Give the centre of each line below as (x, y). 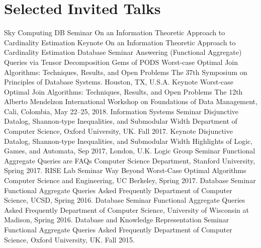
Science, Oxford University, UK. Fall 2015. (69, 239)
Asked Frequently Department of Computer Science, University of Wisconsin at (126, 210)
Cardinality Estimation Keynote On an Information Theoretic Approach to (120, 42)
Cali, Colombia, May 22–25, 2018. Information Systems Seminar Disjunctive (121, 111)
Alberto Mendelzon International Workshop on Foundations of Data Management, (131, 101)
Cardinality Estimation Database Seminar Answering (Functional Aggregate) (123, 52)
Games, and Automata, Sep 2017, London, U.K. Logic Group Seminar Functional (130, 151)
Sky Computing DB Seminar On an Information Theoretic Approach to (115, 32)
